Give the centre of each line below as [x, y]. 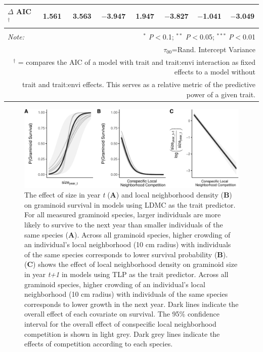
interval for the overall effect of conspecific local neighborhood [120, 324]
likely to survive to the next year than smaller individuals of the [124, 225]
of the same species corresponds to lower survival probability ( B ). [126, 254]
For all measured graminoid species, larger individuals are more [123, 214]
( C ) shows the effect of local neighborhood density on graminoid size [131, 264]
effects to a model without [215, 72]
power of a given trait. [221, 94]
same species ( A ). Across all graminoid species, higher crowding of [127, 234]
